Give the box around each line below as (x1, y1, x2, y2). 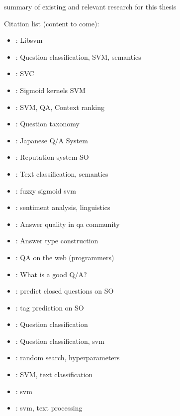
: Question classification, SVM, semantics (15, 51, 141, 62)
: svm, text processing (15, 403, 83, 413)
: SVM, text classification (15, 369, 93, 380)
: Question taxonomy (15, 118, 80, 129)
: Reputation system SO (15, 152, 89, 162)
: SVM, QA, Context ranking (15, 102, 104, 112)
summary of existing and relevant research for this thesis (4, 1, 177, 11)
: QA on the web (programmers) (15, 252, 114, 262)
